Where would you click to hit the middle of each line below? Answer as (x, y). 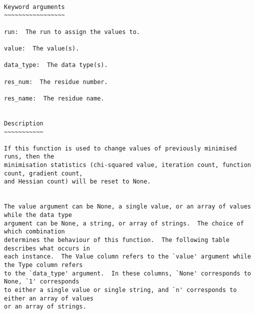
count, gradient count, (43, 173)
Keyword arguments (34, 7)
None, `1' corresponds (42, 282)
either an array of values (49, 298)
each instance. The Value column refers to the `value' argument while (127, 257)
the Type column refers (43, 265)
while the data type (38, 215)
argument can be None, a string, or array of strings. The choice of (124, 223)
